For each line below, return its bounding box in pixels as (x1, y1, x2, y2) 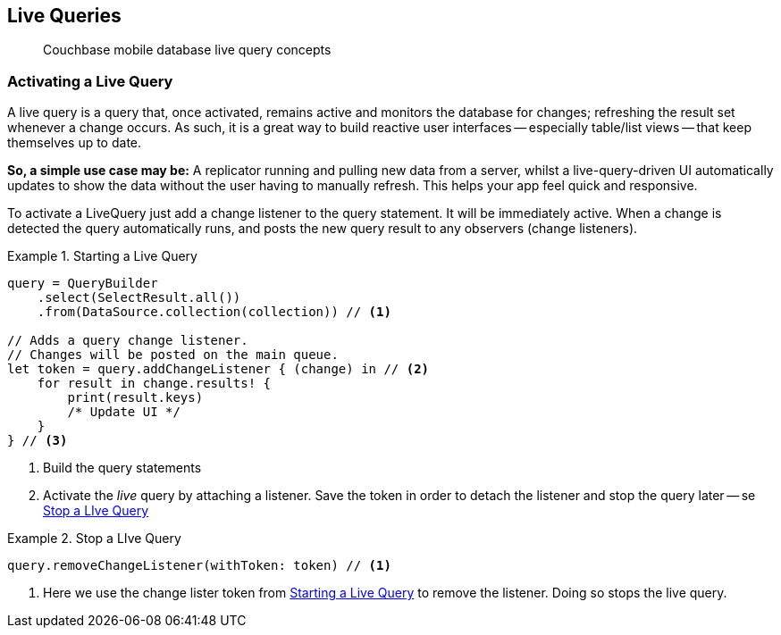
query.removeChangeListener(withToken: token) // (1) (7, 558, 391, 573)
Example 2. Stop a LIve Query (7, 531, 181, 547)
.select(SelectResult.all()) (37, 290, 241, 305)
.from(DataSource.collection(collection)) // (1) (37, 305, 391, 320)
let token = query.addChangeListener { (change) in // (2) (7, 362, 430, 377)
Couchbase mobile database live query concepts (43, 42, 332, 58)
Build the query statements (43, 460, 202, 476)
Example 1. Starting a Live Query (7, 248, 197, 264)
